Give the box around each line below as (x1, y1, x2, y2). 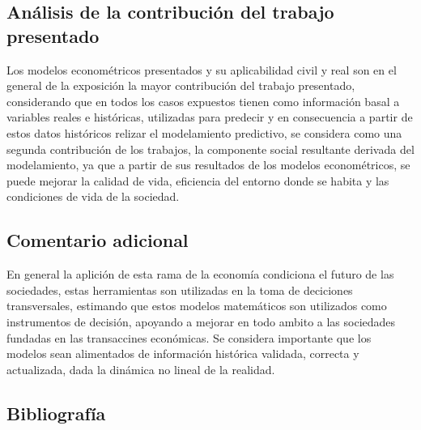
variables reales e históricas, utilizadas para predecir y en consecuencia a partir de (6, 109, 413, 126)
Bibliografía (6, 400, 106, 425)
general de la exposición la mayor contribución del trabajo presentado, (6, 77, 355, 94)
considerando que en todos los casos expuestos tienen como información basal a (6, 92, 400, 109)
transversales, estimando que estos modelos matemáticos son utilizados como (6, 297, 387, 314)
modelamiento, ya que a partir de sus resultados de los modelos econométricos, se (6, 156, 410, 173)
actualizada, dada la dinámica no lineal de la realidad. (6, 360, 275, 377)
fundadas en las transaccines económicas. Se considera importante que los (6, 329, 372, 346)
